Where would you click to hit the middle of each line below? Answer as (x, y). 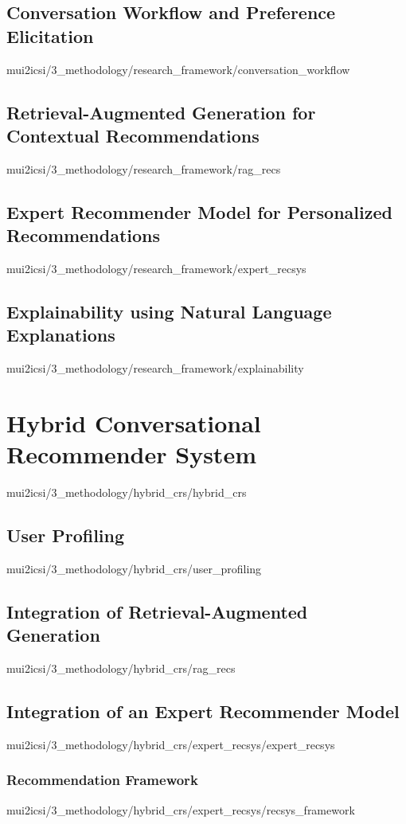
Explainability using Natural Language (169, 311)
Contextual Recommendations (133, 135)
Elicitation (50, 35)
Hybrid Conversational (134, 422)
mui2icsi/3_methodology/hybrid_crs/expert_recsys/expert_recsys (171, 744)
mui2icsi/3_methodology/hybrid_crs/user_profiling (134, 568)
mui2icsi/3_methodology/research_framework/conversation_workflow (178, 69)
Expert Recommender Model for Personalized (199, 211)
